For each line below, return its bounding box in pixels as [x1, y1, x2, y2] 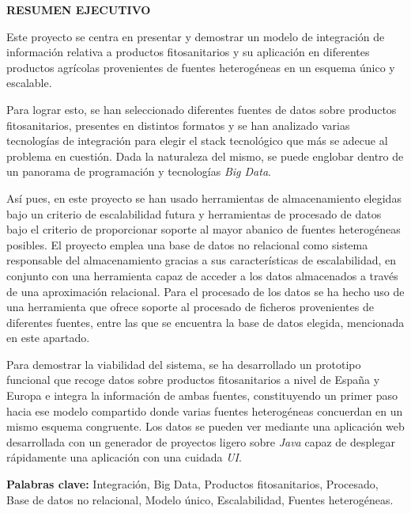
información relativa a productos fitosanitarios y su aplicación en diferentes [6, 44, 370, 60]
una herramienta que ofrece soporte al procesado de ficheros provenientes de [6, 298, 374, 315]
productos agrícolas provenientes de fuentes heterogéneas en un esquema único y [6, 59, 395, 75]
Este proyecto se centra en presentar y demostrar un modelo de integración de [6, 28, 385, 44]
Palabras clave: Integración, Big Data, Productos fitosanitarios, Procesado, [6, 476, 379, 492]
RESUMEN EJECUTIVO [6, 2, 151, 17]
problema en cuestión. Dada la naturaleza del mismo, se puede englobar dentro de [6, 147, 404, 164]
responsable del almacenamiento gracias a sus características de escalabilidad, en [6, 252, 397, 268]
